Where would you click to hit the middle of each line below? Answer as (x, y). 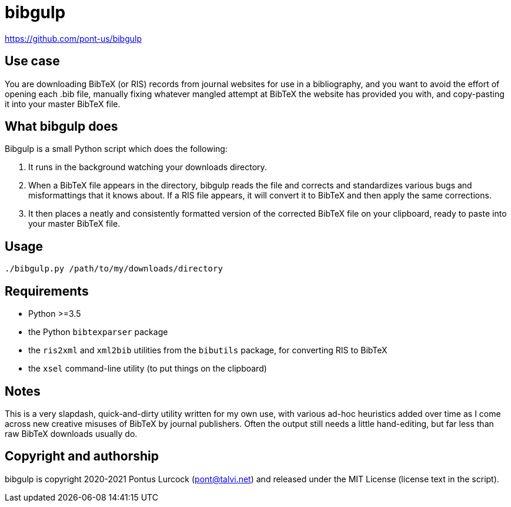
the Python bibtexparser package (98, 332)
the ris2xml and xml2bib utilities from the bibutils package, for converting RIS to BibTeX (208, 350)
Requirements (47, 291)
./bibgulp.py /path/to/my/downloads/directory (114, 269)
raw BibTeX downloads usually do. (71, 433)
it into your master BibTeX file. (63, 104)
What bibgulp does (61, 127)
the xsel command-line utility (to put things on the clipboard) (148, 369)
